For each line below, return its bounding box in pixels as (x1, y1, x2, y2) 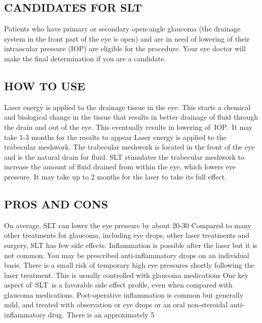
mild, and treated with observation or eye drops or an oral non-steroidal (4, 299, 228, 310)
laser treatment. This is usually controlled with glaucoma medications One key (4, 269, 248, 280)
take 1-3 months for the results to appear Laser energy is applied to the (4, 131, 227, 142)
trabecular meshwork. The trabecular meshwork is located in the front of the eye (4, 141, 255, 152)
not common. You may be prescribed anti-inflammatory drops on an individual (4, 249, 249, 260)
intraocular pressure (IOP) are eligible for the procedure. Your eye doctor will (4, 43, 246, 54)
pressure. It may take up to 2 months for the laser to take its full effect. (4, 171, 227, 182)
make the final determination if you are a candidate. (4, 53, 166, 63)
